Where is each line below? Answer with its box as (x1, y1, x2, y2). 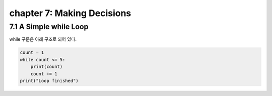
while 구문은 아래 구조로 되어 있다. (9, 36, 77, 42)
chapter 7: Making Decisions (9, 8, 131, 19)
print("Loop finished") (20, 78, 79, 83)
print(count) (30, 64, 63, 70)
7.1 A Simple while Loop (9, 22, 89, 31)
